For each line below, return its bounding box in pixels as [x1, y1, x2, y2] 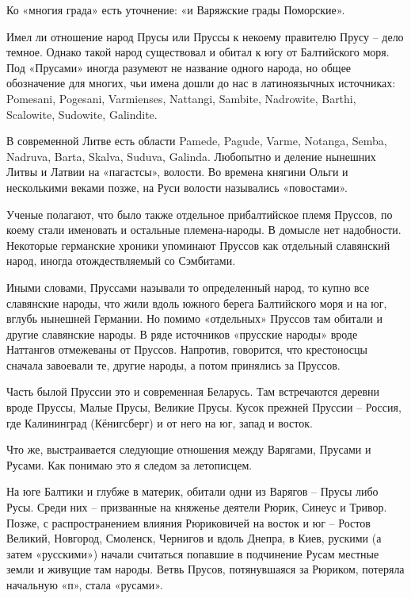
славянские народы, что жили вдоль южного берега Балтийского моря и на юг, [6, 294, 387, 311]
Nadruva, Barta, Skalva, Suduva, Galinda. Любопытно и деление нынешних [6, 148, 376, 164]
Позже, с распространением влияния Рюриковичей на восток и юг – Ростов [6, 514, 371, 531]
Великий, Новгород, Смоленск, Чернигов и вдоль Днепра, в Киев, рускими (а [6, 530, 382, 546]
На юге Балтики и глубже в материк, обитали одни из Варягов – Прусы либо [6, 483, 379, 500]
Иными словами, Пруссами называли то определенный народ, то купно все [6, 278, 370, 295]
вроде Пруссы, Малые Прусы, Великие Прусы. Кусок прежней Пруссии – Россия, [6, 399, 401, 416]
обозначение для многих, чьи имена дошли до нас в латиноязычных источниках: [6, 75, 396, 91]
